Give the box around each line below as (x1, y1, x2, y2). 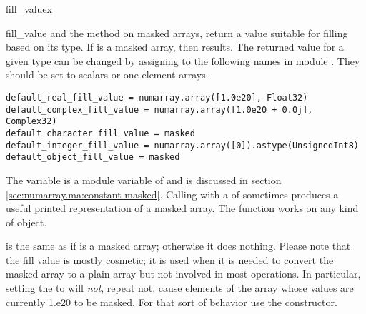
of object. (6, 214, 47, 229)
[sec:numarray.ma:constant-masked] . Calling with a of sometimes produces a (6, 186, 339, 201)
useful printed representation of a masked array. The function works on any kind (6, 201, 359, 216)
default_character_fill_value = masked (6, 128, 195, 138)
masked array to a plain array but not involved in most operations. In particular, (6, 266, 361, 281)
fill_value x (6, 1, 52, 16)
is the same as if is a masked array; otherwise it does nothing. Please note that (6, 238, 351, 253)
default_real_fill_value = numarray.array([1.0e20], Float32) (6, 92, 308, 103)
